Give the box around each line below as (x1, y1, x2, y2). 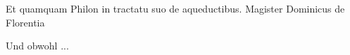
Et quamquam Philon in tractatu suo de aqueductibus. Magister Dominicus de (6, 1, 345, 15)
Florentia (6, 15, 45, 29)
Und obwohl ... (6, 38, 69, 53)
